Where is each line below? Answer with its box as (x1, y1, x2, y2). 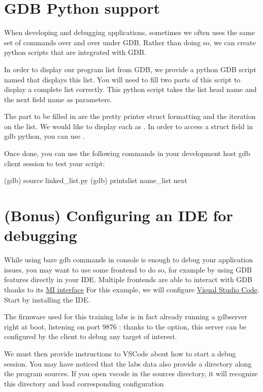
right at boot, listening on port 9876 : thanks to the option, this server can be (4, 321, 247, 331)
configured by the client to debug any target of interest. (4, 331, 177, 342)
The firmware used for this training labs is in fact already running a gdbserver (4, 311, 247, 322)
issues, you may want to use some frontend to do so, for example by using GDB (4, 264, 252, 275)
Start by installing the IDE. (4, 294, 90, 305)
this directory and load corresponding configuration (4, 378, 164, 388)
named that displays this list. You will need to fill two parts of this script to (4, 74, 241, 84)
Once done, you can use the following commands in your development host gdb (4, 148, 250, 159)
